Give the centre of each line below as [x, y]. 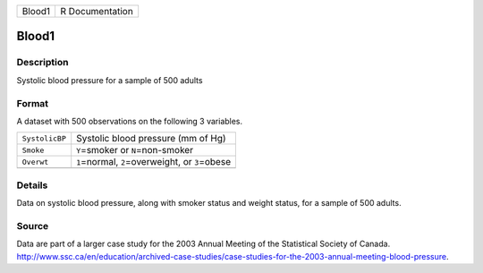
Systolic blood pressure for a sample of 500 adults [110, 80]
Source [33, 226]
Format [33, 103]
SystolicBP [44, 138]
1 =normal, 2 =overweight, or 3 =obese [154, 162]
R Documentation [97, 11]
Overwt [35, 162]
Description [42, 63]
